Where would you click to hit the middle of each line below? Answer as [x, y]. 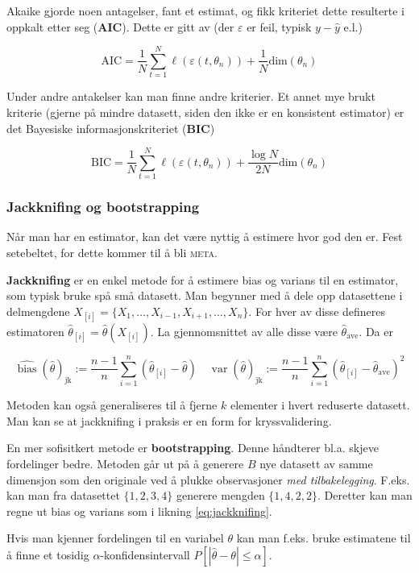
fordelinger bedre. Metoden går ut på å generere [125, 463]
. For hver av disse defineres [317, 311]
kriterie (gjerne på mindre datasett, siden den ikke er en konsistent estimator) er [205, 112]
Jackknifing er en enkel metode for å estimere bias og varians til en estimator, [203, 279]
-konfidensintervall [145, 554]
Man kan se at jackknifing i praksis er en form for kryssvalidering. [169, 420]
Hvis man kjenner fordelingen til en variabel [115, 538]
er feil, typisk [279, 26]
